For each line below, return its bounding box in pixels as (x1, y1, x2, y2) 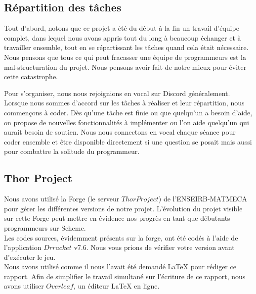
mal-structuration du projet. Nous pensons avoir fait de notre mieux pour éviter (4, 61, 247, 72)
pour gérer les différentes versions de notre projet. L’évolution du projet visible (4, 203, 243, 213)
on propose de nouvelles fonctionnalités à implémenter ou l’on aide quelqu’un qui (4, 117, 249, 127)
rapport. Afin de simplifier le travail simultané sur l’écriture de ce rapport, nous (4, 271, 246, 281)
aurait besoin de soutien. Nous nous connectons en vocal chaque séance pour (4, 127, 236, 137)
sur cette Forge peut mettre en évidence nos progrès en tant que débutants (4, 213, 230, 223)
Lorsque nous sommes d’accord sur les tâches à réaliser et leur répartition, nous (4, 98, 245, 108)
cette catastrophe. (4, 71, 58, 82)
